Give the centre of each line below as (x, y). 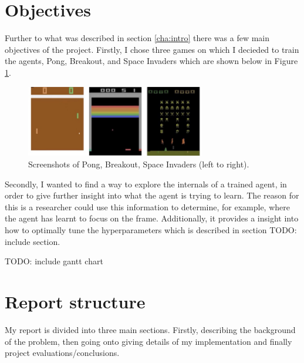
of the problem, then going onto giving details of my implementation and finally (148, 341)
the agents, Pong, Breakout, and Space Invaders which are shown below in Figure (151, 61)
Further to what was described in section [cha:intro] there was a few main (137, 38)
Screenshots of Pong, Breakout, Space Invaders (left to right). (139, 164)
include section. (33, 241)
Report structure (75, 301)
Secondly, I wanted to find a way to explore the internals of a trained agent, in (146, 184)
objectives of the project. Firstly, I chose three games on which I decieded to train (152, 49)
